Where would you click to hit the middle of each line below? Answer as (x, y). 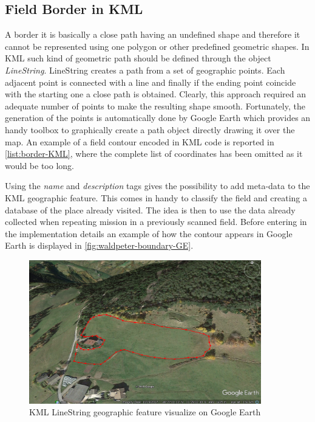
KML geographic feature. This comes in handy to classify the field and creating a (156, 197)
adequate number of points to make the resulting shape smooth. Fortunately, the (155, 105)
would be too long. (39, 165)
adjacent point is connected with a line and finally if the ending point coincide (151, 82)
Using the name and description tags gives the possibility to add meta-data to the (157, 186)
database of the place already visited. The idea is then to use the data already (150, 209)
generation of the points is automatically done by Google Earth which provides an (158, 118)
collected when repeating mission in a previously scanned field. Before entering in (156, 222)
